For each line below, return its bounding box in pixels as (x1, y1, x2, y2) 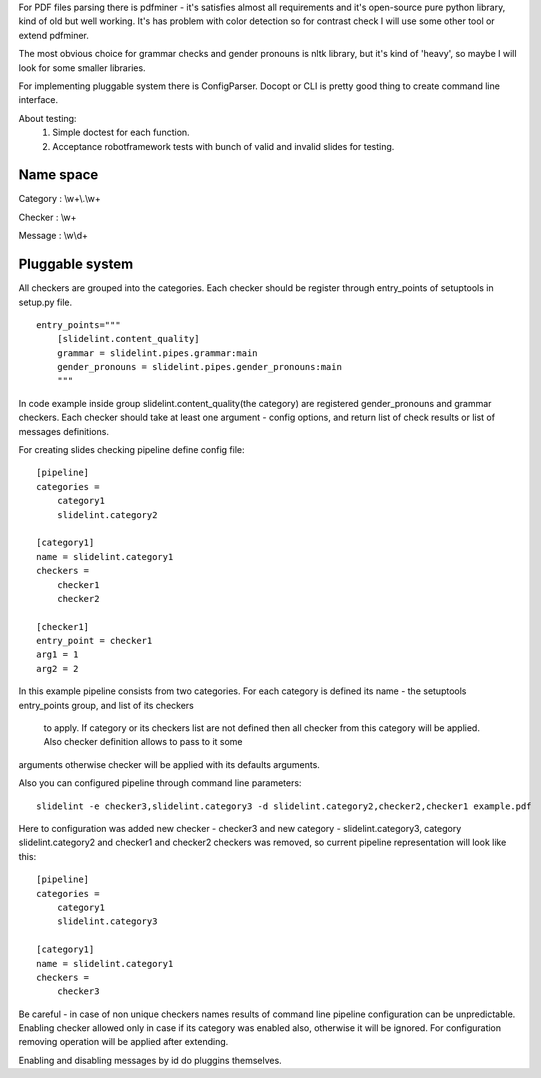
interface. (18, 94, 59, 106)
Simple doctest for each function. (52, 126, 190, 139)
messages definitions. (18, 425, 110, 437)
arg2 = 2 (36, 663, 79, 674)
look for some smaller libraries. (18, 61, 146, 74)
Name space (18, 166, 99, 184)
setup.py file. (18, 296, 73, 308)
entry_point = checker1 (36, 635, 153, 647)
